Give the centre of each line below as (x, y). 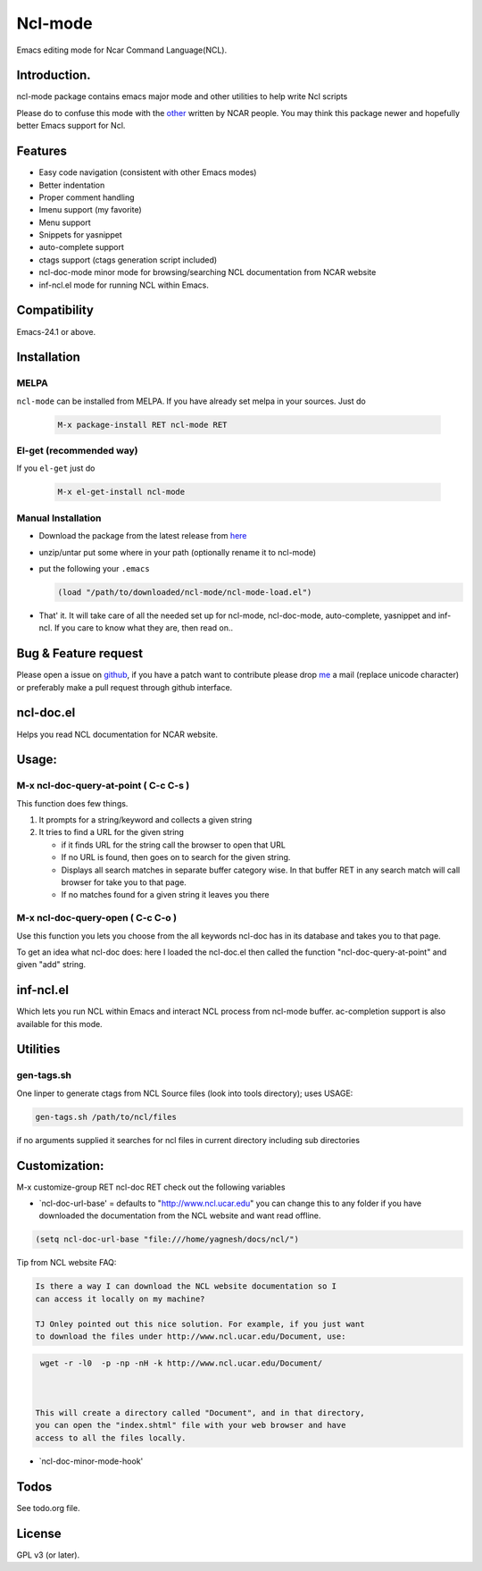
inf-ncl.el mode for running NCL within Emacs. (124, 285)
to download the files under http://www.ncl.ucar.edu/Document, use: (191, 1336)
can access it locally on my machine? (120, 1299)
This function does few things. (72, 803)
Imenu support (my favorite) (90, 210)
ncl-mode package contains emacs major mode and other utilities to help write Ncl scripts (182, 96)
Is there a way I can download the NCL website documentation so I (186, 1287)
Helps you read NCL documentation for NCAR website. (117, 734)
